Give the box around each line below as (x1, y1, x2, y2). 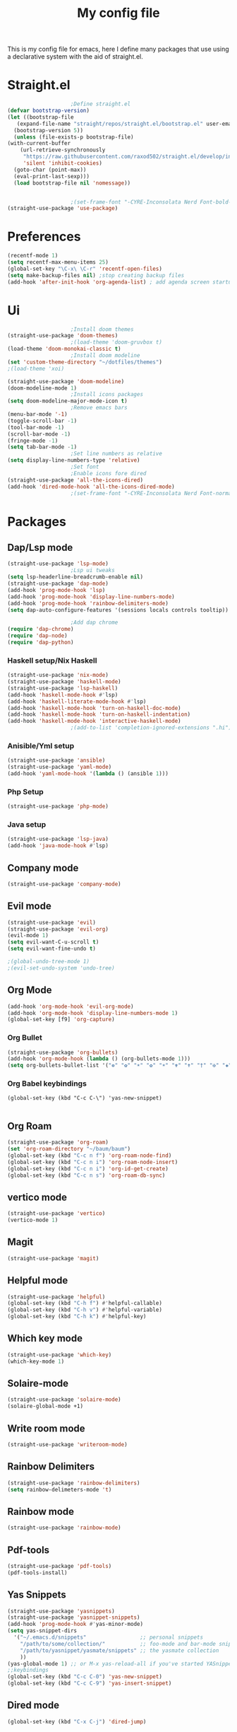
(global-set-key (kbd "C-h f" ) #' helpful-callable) (7, 1300, 162, 1307)
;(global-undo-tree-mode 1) (7, 958, 90, 965)
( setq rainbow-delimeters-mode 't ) (7, 1486, 112, 1493)
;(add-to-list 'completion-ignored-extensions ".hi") (70, 724, 232, 731)
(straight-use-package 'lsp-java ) (7, 836, 109, 843)
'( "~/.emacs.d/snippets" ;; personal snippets (13, 1634, 203, 1641)
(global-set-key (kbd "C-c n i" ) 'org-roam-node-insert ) (7, 1158, 178, 1166)
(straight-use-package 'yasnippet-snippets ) (7, 1614, 140, 1621)
